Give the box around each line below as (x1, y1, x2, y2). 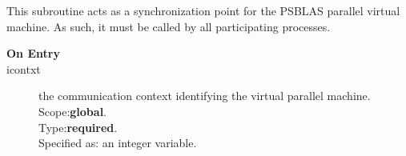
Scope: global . (38, 102, 107, 119)
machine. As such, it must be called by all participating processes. (6, 18, 331, 34)
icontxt (6, 60, 41, 77)
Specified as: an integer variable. (38, 134, 197, 151)
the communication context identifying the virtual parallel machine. (38, 87, 371, 104)
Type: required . (38, 118, 118, 135)
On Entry (6, 45, 60, 62)
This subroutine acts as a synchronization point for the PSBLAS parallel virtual (6, 2, 400, 18)
